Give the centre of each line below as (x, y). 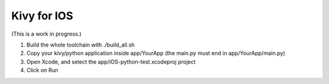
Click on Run (42, 70)
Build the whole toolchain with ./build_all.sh (81, 45)
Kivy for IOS (42, 16)
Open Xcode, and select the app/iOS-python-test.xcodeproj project (111, 62)
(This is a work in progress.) (46, 34)
